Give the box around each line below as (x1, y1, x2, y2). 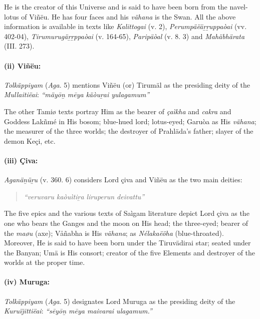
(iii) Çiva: (4, 155, 38, 165)
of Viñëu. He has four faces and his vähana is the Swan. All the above (21, 11, 236, 22)
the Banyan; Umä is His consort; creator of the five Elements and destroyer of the (4, 247, 255, 257)
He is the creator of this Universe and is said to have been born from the (4, 2, 227, 12)
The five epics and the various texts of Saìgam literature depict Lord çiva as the (4, 208, 249, 218)
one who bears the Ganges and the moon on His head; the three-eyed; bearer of (4, 217, 248, 228)
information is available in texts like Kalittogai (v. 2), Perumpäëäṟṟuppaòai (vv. (4, 21, 247, 32)
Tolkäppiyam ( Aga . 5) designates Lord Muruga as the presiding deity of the (4, 295, 235, 306)
